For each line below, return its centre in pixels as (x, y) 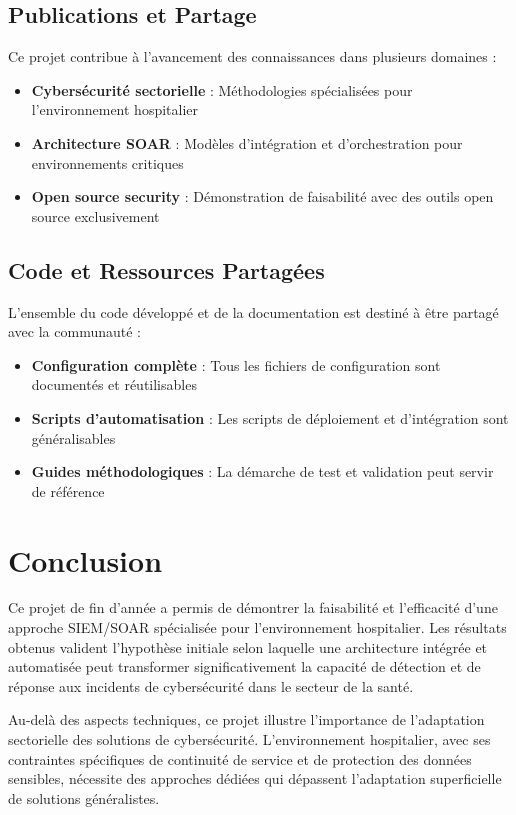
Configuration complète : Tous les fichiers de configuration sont (236, 364)
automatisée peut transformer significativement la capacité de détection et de (244, 666)
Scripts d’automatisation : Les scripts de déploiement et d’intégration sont (270, 417)
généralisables (73, 437)
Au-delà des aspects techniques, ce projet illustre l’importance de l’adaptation (246, 719)
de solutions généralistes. (84, 797)
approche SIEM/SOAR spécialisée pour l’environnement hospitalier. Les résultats (257, 627)
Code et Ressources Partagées (166, 269)
